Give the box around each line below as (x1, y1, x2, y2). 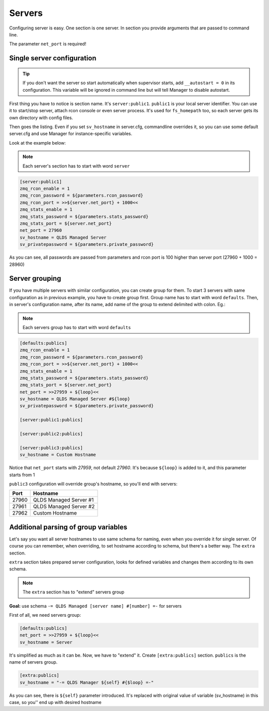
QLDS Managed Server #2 (33, 503, 95, 510)
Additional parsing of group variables (9, 523, 128, 531)
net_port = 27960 (19, 227, 62, 233)
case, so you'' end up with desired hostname (9, 699, 102, 705)
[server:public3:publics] (19, 445, 83, 451)
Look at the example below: (9, 140, 66, 146)
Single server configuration (9, 54, 97, 62)
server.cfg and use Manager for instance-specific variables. (9, 131, 133, 137)
